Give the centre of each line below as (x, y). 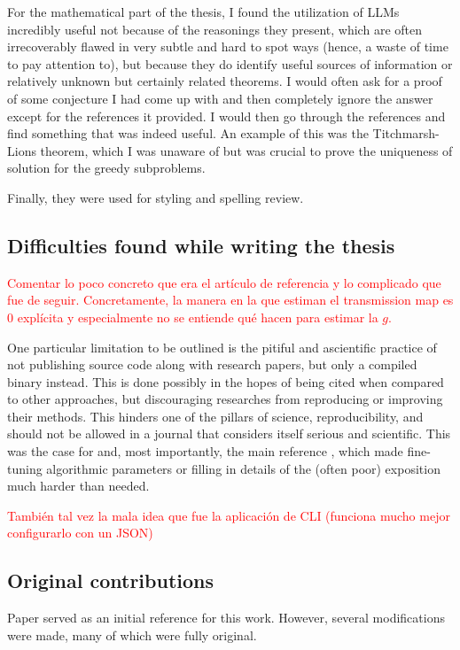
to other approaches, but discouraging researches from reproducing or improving (225, 399)
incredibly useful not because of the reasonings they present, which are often (214, 29)
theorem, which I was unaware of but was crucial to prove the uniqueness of (246, 150)
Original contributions (111, 580)
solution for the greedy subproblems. (106, 168)
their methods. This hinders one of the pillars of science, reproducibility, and (215, 416)
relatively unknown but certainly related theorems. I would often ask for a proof (225, 81)
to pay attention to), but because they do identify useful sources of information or (230, 63)
